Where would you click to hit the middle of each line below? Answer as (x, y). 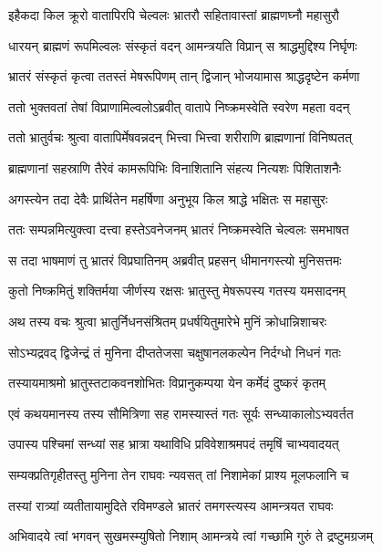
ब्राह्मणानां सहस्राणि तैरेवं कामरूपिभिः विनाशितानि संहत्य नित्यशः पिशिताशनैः (175, 167)
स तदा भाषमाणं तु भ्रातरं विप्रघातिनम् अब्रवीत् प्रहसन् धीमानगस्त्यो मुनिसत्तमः (175, 260)
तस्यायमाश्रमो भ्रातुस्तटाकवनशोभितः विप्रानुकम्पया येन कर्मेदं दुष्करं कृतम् (167, 383)
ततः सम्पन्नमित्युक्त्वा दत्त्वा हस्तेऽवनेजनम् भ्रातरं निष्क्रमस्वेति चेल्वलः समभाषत (179, 229)
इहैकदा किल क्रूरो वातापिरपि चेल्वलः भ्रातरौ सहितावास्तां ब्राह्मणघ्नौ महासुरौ (174, 15)
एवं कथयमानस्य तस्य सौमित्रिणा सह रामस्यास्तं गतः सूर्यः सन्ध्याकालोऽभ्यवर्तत (181, 413)
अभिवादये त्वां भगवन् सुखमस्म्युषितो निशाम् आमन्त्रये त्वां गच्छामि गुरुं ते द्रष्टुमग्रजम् (191, 536)
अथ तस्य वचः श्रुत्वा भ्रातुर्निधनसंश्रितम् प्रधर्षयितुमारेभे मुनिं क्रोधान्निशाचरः (168, 321)
